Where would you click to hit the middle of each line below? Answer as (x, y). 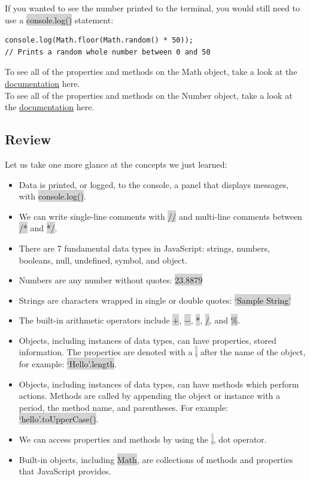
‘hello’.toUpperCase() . (59, 419)
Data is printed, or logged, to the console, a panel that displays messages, (154, 184)
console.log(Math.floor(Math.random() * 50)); (99, 40)
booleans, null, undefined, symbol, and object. (103, 260)
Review (28, 139)
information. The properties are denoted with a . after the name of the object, (162, 352)
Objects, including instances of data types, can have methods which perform (159, 384)
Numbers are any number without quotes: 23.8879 (111, 280)
